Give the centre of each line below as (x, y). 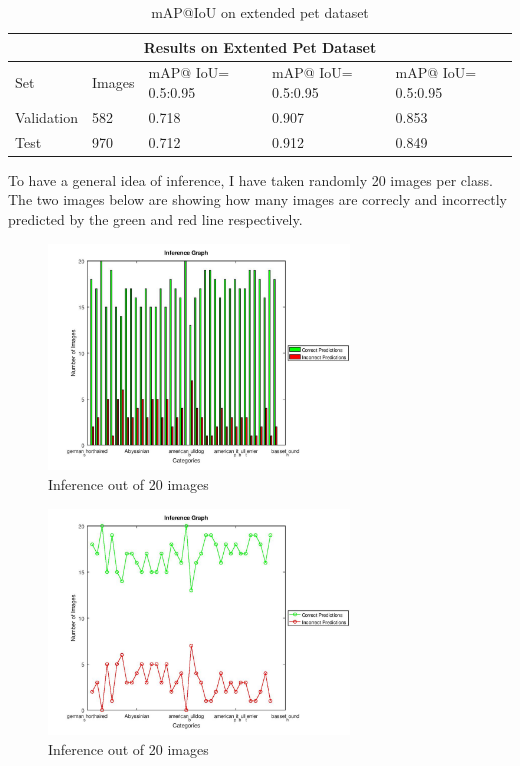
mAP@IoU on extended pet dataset (260, 12)
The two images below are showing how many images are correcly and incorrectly (257, 199)
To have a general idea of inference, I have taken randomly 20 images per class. (250, 179)
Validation (47, 116)
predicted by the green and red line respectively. (155, 219)
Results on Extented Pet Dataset (260, 46)
